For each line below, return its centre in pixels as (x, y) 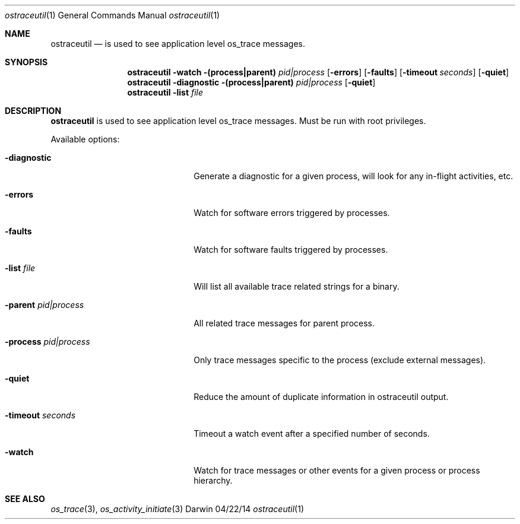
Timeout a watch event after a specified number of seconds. (312, 434)
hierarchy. (213, 480)
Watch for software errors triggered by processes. (292, 213)
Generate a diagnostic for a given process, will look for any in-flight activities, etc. (353, 176)
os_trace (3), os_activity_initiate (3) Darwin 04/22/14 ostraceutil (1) (177, 509)
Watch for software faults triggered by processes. (291, 250)
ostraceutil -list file (165, 92)
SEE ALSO (25, 499)
